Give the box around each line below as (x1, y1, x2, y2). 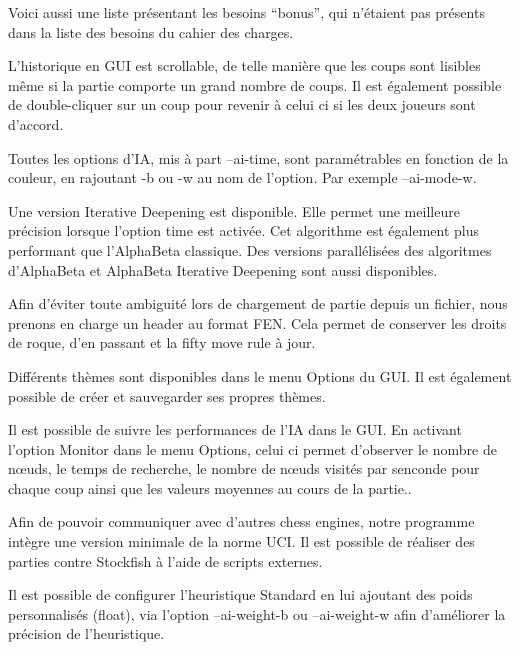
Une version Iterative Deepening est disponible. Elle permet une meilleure (8, 200, 460, 221)
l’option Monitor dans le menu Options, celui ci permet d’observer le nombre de (8, 438, 497, 459)
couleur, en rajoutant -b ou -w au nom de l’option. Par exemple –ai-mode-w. (8, 167, 477, 188)
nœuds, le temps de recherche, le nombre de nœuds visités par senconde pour (8, 458, 480, 479)
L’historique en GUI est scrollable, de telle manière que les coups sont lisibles (8, 55, 481, 76)
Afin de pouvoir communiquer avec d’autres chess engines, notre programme (8, 511, 475, 532)
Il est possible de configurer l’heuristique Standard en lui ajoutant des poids (8, 584, 473, 605)
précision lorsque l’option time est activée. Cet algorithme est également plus (8, 220, 480, 241)
